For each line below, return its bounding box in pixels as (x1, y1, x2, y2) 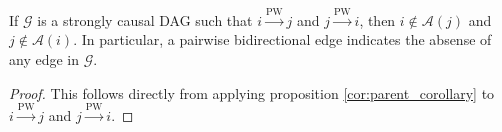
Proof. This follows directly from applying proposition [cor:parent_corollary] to (9, 82, 495, 103)
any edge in (9, 48, 79, 69)
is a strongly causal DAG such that (37, 9, 253, 30)
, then (359, 9, 396, 30)
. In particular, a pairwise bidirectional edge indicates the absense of (73, 29, 492, 50)
